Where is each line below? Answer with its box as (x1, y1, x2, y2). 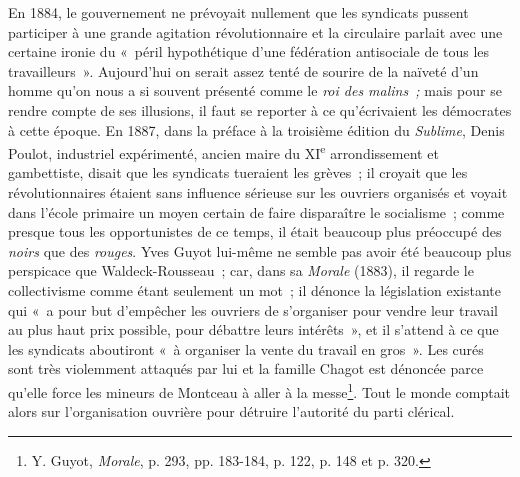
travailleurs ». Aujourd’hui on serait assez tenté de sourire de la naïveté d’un (8, 60, 479, 81)
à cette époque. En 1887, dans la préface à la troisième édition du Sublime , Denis (8, 119, 505, 140)
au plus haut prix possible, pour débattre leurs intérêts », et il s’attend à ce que (8, 319, 499, 340)
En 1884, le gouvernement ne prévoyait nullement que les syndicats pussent (8, 2, 469, 22)
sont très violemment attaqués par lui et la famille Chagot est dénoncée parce (8, 358, 484, 379)
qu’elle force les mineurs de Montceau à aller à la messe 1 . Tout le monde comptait (8, 378, 511, 402)
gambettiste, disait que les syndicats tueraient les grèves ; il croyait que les (8, 162, 468, 183)
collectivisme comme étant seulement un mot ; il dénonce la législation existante (8, 279, 501, 300)
